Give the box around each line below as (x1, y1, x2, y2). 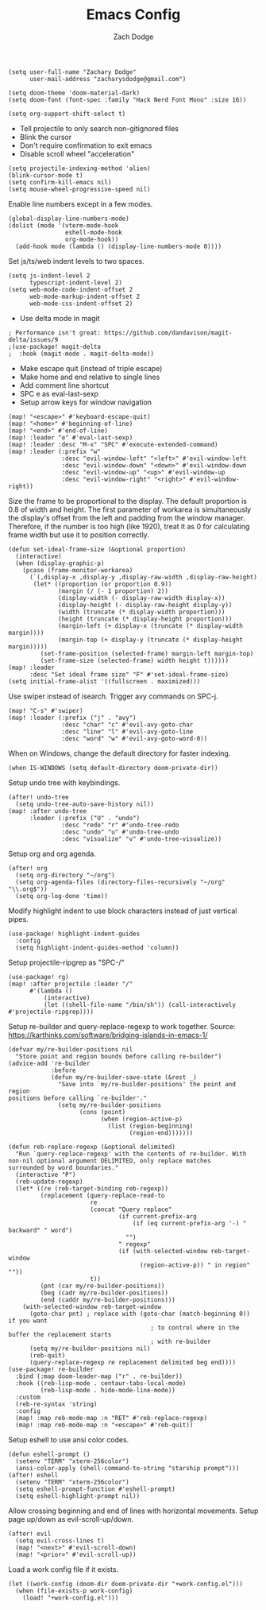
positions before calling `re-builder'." (8, 1094, 148, 1102)
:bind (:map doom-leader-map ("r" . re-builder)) (15, 1372, 183, 1380)
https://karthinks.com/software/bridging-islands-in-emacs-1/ (8, 1030, 208, 1039)
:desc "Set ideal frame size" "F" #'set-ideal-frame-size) (29, 670, 229, 679)
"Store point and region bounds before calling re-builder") (15, 1052, 222, 1060)
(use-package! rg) (8, 973, 69, 981)
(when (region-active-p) (100, 1115, 183, 1123)
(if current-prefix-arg (118, 1212, 197, 1221)
